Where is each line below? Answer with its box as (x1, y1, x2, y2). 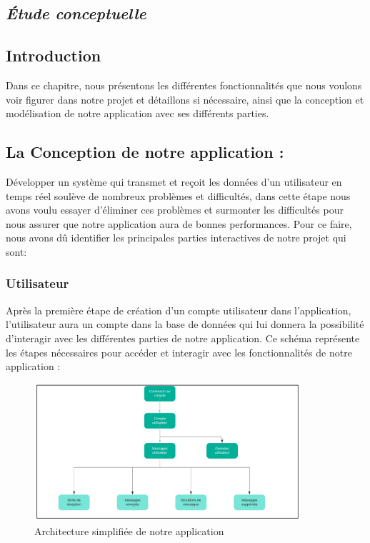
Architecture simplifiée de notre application (34, 523, 224, 538)
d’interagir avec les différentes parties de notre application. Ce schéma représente (6, 330, 360, 345)
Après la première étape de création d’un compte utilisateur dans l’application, (6, 302, 351, 317)
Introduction (6, 44, 101, 66)
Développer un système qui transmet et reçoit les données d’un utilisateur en (6, 174, 342, 189)
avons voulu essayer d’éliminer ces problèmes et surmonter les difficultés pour (6, 202, 344, 217)
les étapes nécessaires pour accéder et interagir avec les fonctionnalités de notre (6, 344, 352, 359)
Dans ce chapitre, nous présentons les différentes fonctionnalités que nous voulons (6, 77, 362, 92)
